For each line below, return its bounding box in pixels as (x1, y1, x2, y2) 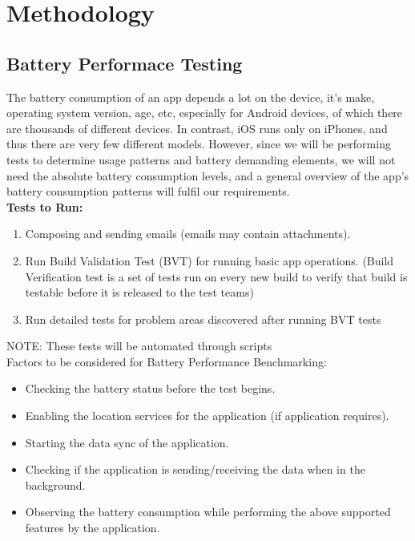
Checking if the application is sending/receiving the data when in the (25, 461, 365, 478)
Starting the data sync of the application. (25, 434, 229, 450)
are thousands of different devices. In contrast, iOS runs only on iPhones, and (6, 119, 388, 136)
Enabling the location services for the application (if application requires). (25, 407, 389, 424)
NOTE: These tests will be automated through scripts (6, 337, 272, 354)
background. (25, 476, 86, 493)
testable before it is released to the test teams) (25, 284, 254, 301)
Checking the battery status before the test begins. (25, 380, 276, 397)
